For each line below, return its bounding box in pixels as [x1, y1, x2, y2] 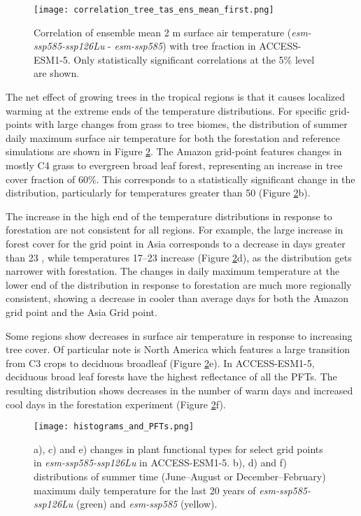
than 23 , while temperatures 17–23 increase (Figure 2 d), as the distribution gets [6, 250, 352, 264]
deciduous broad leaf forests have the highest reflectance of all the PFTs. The [6, 369, 337, 384]
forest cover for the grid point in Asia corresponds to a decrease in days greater [6, 236, 346, 250]
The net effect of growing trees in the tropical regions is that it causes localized [6, 89, 346, 104]
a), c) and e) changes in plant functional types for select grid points [34, 441, 323, 456]
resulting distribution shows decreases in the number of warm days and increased [6, 382, 353, 397]
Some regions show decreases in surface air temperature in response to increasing [6, 328, 353, 343]
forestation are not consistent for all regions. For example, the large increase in [6, 222, 344, 237]
